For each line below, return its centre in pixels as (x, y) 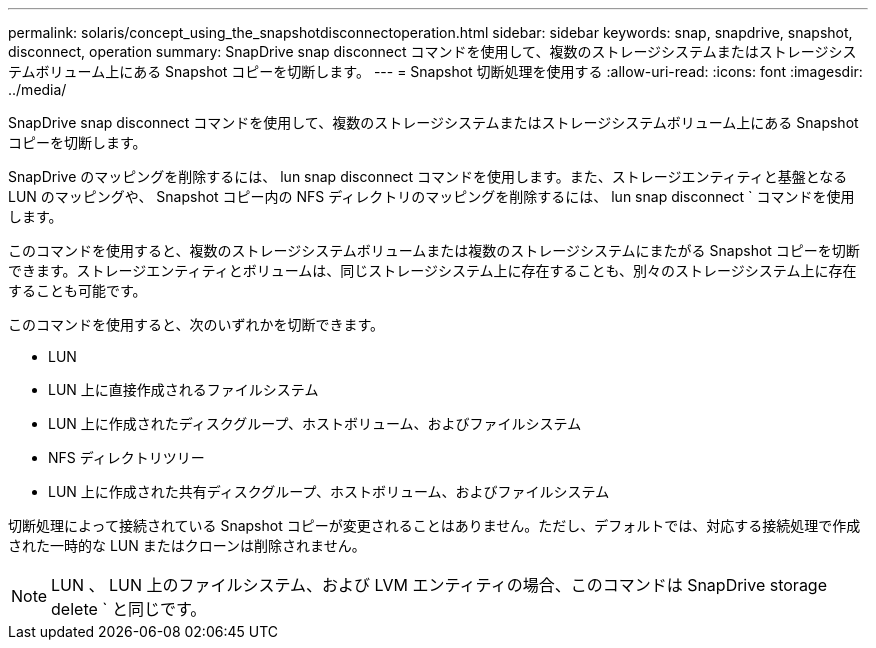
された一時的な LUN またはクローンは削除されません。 (187, 545)
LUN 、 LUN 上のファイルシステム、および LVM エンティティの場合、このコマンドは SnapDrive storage (439, 585)
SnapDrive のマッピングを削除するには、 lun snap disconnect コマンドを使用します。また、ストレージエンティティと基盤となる (428, 176)
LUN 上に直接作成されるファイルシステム (183, 389)
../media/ (37, 89)
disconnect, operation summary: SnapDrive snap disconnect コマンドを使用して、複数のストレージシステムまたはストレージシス (432, 51)
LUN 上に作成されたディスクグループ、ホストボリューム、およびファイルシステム (315, 423)
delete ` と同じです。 (129, 609)
